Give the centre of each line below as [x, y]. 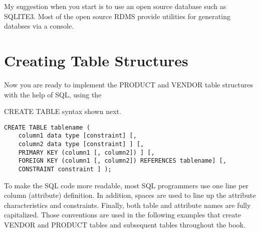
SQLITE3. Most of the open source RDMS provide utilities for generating [117, 16]
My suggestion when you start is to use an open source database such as [115, 6]
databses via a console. [39, 26]
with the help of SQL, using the [53, 94]
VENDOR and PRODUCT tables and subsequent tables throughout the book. [125, 224]
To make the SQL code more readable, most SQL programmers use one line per [126, 185]
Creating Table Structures [96, 60]
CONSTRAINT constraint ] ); [65, 169]
